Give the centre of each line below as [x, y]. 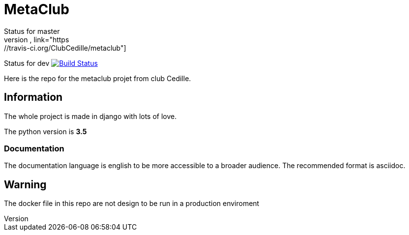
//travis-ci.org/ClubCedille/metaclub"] [65, 48]
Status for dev [27, 63]
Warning [25, 184]
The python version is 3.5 [45, 131]
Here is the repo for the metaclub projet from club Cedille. [98, 78]
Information [33, 97]
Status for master [32, 31]
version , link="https [37, 39]
